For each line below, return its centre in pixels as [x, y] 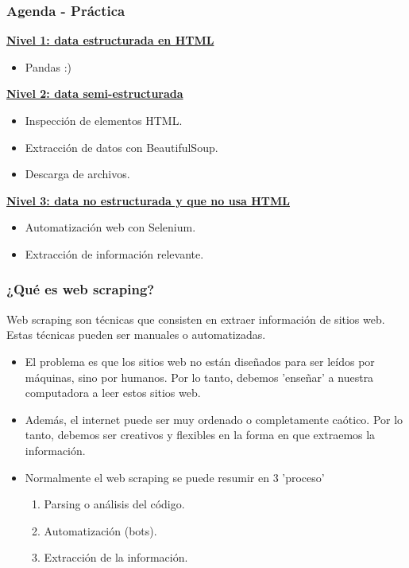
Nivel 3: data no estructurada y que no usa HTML [148, 200]
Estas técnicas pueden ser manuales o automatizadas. [136, 335]
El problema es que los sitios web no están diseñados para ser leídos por [200, 361]
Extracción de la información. [116, 557]
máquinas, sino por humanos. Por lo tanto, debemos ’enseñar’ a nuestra [199, 377]
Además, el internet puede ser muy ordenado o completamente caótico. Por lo [214, 419]
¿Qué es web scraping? [81, 289]
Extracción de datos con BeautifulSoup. [122, 147]
